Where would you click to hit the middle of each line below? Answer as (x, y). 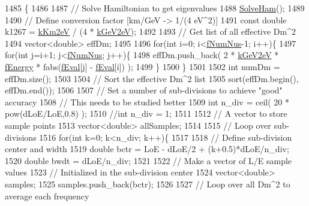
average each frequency (47, 196)
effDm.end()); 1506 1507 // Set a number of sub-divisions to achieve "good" (144, 90)
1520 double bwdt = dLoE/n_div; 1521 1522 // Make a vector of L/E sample (148, 160)
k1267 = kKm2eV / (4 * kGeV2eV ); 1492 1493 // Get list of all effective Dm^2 (150, 31)
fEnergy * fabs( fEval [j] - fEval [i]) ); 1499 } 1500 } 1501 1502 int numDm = (142, 66)
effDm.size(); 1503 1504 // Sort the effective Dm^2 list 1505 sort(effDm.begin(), (152, 78)
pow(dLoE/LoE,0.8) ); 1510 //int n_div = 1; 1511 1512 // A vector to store (146, 113)
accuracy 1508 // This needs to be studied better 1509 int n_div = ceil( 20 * (147, 102)
